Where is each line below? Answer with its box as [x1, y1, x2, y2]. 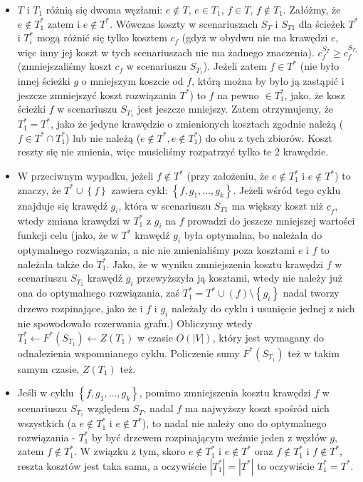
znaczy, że [17, 182, 61, 197]
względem [87, 401, 130, 416]
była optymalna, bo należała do [184, 227, 322, 242]
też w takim [288, 345, 340, 360]
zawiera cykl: [111, 182, 168, 197]
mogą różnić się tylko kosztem [36, 30, 167, 45]
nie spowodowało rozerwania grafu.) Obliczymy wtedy [17, 316, 253, 331]
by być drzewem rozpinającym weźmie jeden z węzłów [91, 429, 327, 444]
